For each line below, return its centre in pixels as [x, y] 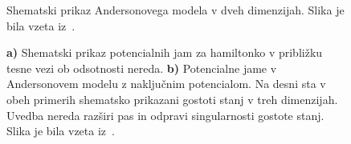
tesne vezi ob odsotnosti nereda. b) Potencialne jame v [142, 68]
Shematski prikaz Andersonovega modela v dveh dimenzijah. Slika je [175, 10]
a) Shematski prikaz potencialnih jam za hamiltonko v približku [165, 52]
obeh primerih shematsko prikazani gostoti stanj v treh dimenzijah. [172, 99]
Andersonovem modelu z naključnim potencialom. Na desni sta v [166, 84]
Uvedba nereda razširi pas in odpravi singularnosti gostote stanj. [165, 115]
